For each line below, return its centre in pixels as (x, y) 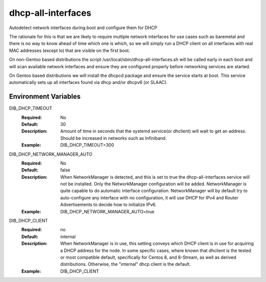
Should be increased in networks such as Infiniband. (114, 138)
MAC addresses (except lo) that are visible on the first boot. (70, 50)
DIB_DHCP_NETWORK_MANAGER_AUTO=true (107, 211)
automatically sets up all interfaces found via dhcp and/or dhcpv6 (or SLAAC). (88, 82)
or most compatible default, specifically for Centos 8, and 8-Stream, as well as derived (148, 257)
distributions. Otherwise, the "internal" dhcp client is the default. (126, 264)
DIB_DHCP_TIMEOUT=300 (87, 145)
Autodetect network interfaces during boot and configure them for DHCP (83, 28)
